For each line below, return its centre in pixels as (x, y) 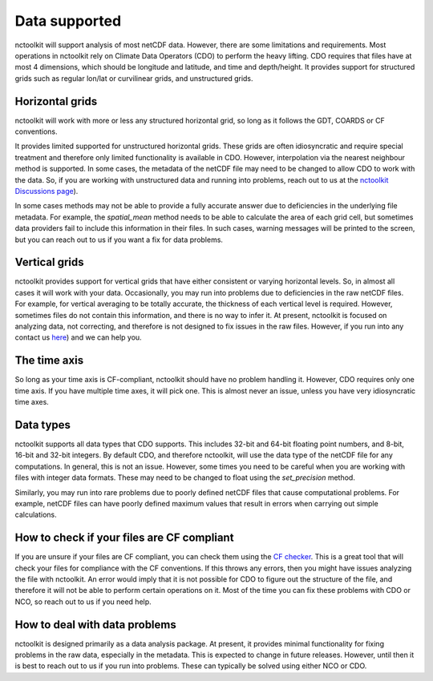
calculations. (36, 515)
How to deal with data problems (95, 625)
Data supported (68, 21)
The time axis (49, 361)
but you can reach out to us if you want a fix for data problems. (119, 240)
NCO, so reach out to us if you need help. (83, 602)
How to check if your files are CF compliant (124, 538)
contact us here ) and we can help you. (78, 337)
